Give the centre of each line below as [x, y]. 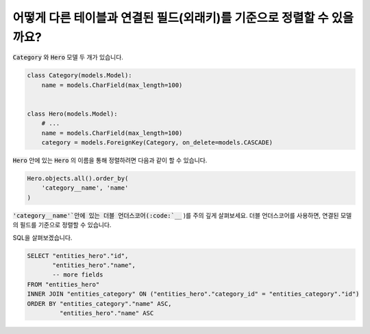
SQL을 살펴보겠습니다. [42, 237]
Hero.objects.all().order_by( [78, 179]
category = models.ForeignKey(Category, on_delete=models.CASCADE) [157, 143]
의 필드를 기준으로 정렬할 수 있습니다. [62, 225]
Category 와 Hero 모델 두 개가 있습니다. [68, 57]
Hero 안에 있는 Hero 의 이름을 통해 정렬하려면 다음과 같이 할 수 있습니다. [110, 160]
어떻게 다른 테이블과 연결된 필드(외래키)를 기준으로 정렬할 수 [171, 18]
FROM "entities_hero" [63, 284]
